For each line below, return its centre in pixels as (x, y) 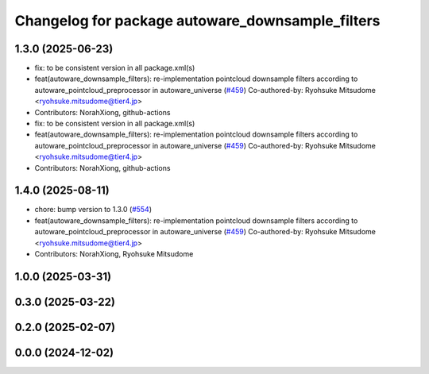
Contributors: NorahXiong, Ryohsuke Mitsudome (114, 254)
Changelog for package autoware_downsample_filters (197, 21)
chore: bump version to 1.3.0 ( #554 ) (93, 210)
